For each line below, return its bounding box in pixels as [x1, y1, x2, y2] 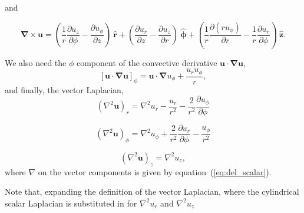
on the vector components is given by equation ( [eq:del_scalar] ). [38, 165, 272, 178]
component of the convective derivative [76, 56, 217, 68]
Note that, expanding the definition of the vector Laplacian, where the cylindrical [5, 185, 299, 198]
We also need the [5, 56, 67, 68]
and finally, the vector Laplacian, [5, 83, 124, 96]
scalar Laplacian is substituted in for [5, 196, 137, 209]
